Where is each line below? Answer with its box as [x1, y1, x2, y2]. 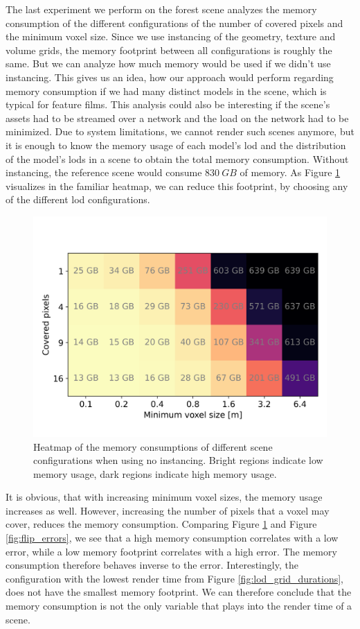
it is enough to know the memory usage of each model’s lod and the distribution [6, 137, 346, 152]
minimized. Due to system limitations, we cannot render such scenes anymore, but [6, 124, 354, 139]
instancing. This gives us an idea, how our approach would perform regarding [6, 69, 334, 84]
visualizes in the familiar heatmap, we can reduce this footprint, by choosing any [6, 178, 348, 193]
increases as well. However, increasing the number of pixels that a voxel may [6, 503, 330, 517]
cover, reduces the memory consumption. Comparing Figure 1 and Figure [6, 517, 317, 531]
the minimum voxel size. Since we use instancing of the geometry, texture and [6, 29, 336, 44]
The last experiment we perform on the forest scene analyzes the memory [6, 2, 317, 16]
